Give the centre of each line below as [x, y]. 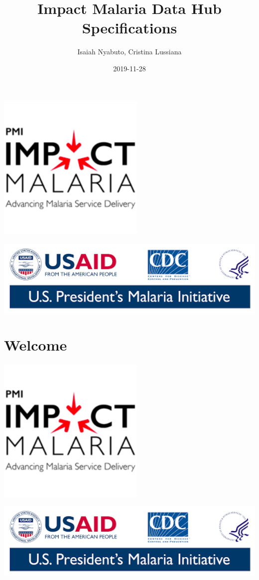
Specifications [129, 28]
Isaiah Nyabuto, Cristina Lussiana [129, 52]
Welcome [36, 345]
